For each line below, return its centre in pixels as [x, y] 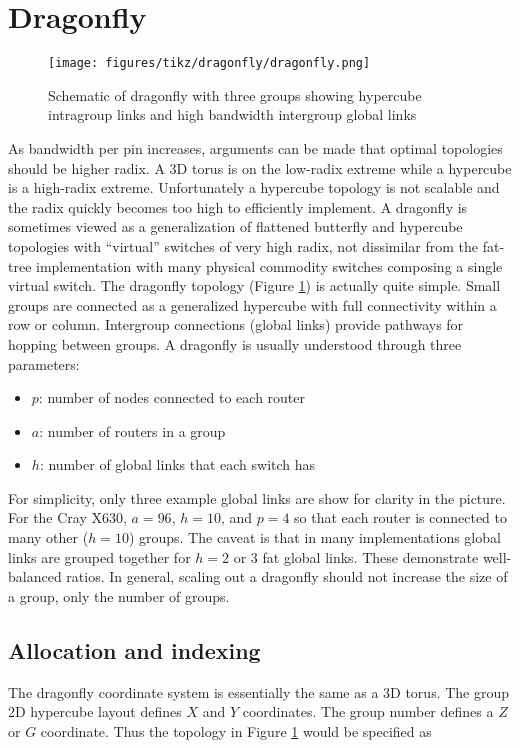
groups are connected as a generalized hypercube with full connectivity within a [252, 304]
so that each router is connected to [401, 517]
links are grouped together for [99, 556]
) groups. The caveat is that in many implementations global [314, 537]
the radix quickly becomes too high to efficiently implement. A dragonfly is [238, 206]
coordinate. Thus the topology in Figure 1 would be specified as [236, 730]
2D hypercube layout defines [95, 711]
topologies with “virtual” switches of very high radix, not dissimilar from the [243, 245]
